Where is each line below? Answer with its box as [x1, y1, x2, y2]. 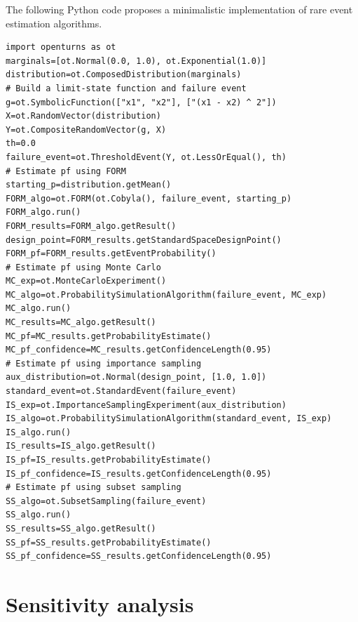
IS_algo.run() [6, 427, 71, 437]
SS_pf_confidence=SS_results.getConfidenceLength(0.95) [6, 551, 272, 562]
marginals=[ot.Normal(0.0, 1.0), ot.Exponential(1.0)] [6, 55, 267, 66]
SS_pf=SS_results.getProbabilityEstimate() [6, 537, 212, 548]
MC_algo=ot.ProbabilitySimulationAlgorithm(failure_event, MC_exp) [6, 289, 327, 300]
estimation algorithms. [6, 15, 102, 30]
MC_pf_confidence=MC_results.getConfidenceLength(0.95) [6, 345, 272, 355]
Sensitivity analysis [6, 589, 194, 618]
